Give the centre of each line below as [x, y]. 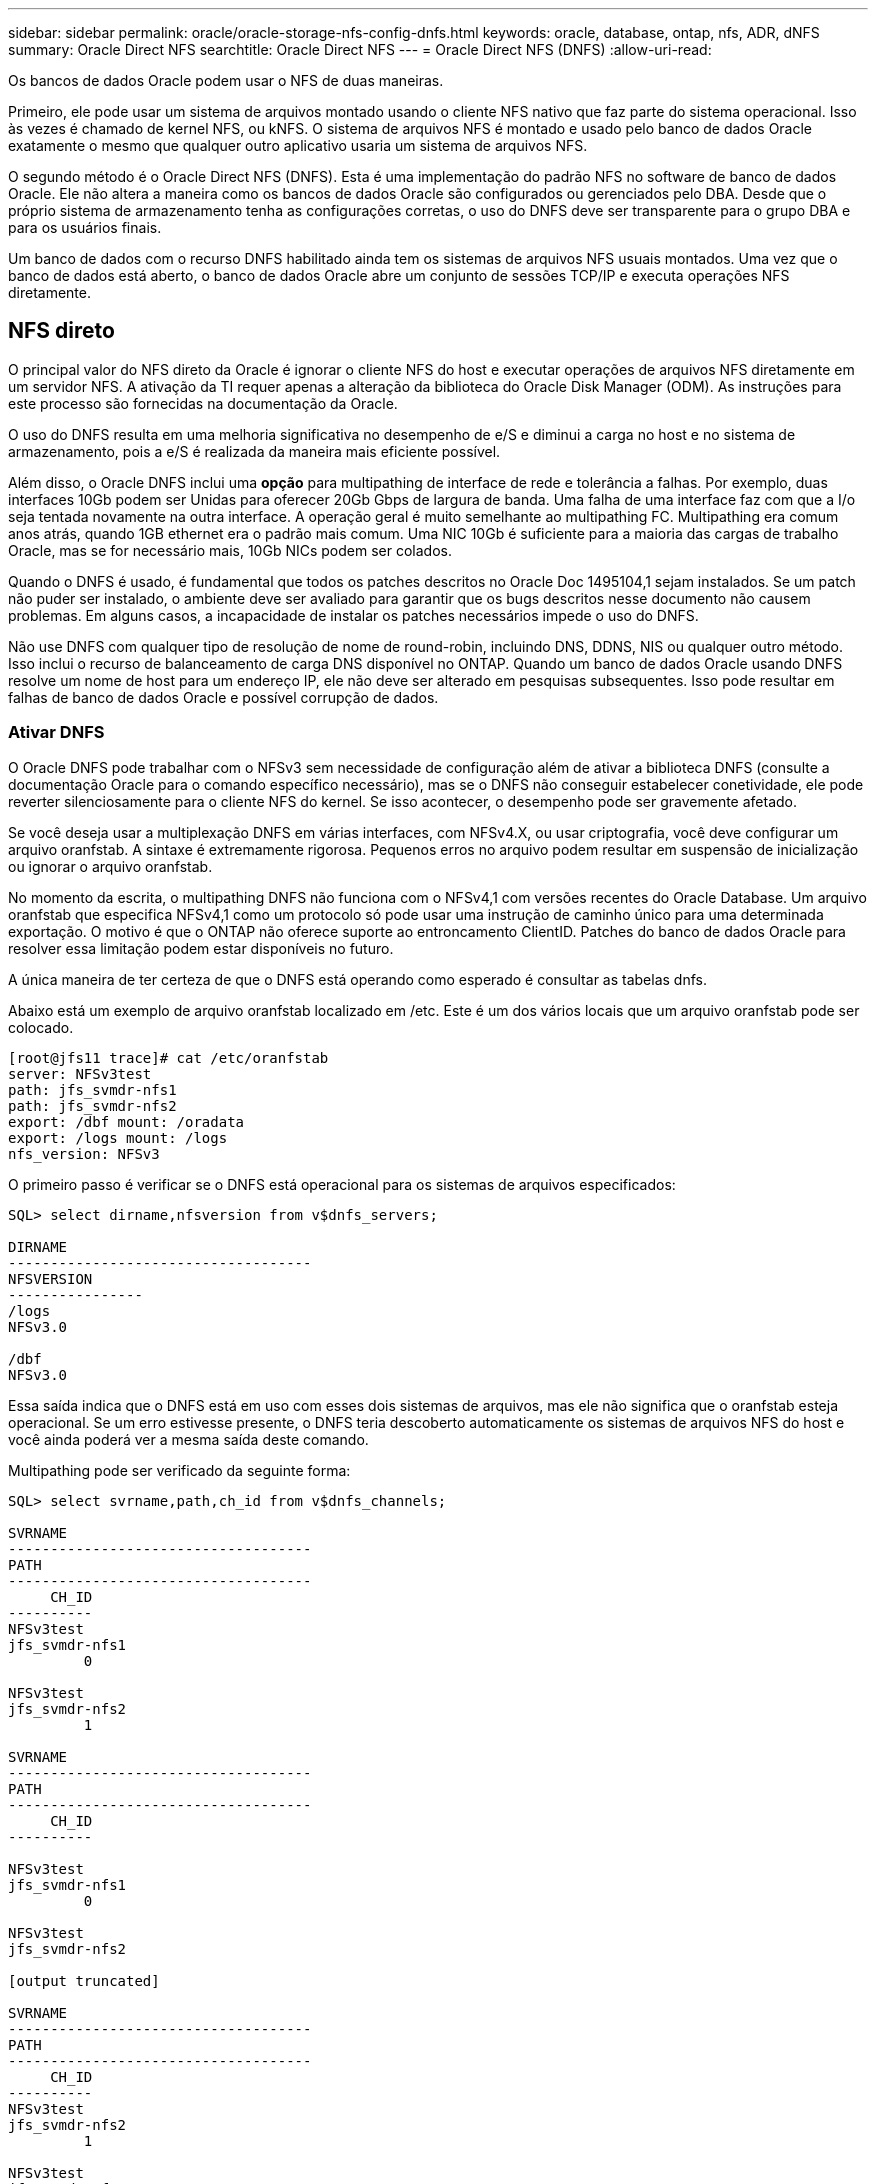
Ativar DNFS [56, 732]
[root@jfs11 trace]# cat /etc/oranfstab [168, 1057]
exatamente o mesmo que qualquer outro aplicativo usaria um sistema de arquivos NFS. [298, 145]
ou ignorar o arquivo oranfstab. [110, 866]
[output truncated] [84, 1980]
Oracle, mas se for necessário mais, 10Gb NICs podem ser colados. [230, 550]
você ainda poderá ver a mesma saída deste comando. [188, 1439]
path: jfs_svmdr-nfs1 [92, 1089]
